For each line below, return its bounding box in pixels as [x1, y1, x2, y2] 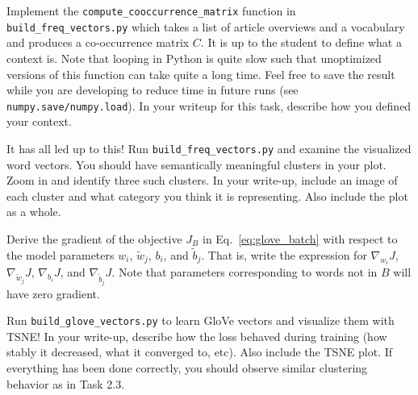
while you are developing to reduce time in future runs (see [6, 81, 299, 98]
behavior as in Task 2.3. [6, 375, 125, 392]
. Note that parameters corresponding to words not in [111, 264, 378, 281]
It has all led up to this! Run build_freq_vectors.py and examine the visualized [6, 139, 412, 156]
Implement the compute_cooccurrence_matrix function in [6, 2, 296, 19]
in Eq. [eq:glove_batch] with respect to [202, 230, 398, 247]
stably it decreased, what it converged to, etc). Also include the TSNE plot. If [6, 343, 393, 360]
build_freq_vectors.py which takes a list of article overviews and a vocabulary [6, 18, 405, 35]
